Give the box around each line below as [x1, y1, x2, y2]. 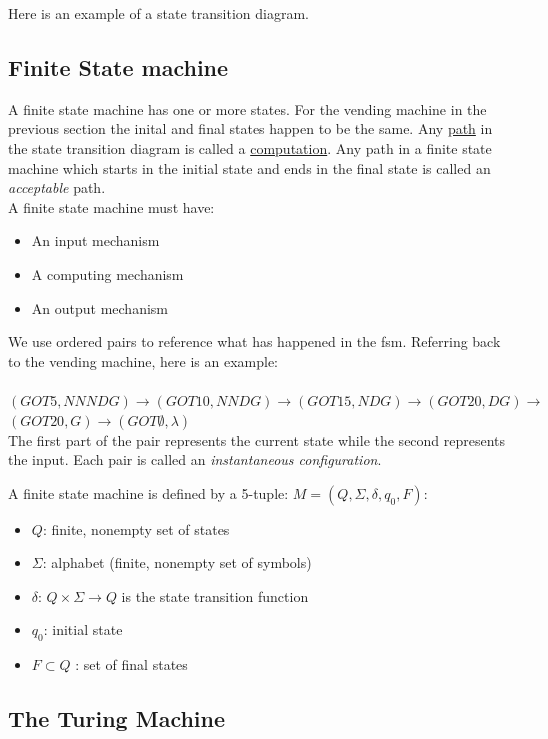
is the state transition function [121, 585, 309, 606]
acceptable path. [8, 177, 106, 198]
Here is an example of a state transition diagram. [8, 3, 309, 23]
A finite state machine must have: [8, 196, 215, 217]
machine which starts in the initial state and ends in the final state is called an [8, 157, 491, 178]
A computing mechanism [31, 263, 184, 284]
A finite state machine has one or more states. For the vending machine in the [8, 98, 487, 119]
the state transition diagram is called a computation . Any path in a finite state [8, 137, 492, 158]
